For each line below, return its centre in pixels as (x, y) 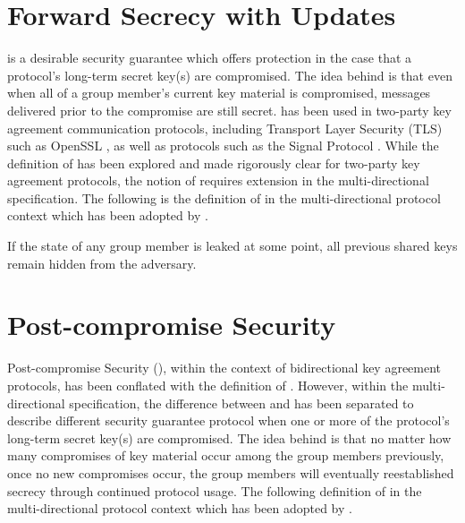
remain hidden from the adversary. (102, 263)
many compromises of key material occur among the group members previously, (226, 455)
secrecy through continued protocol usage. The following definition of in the (215, 490)
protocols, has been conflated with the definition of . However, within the (208, 385)
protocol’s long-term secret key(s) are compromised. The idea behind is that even (230, 75)
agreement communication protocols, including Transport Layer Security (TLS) (225, 128)
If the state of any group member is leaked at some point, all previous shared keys (232, 246)
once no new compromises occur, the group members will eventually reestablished (231, 472)
